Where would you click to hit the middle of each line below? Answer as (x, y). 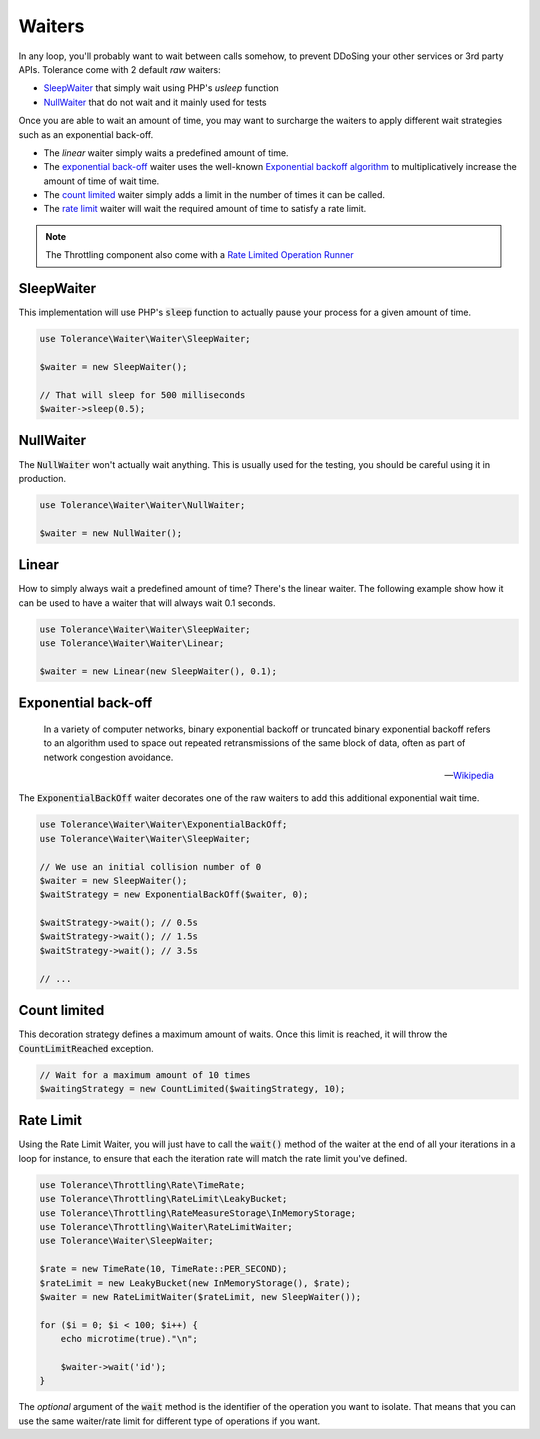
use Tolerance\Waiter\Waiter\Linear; (132, 643)
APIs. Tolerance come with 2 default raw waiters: (119, 69)
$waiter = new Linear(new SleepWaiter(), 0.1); (158, 671)
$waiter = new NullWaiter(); (111, 533)
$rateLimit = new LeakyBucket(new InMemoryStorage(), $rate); (195, 1283)
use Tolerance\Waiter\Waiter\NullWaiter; (142, 504)
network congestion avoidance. (108, 757)
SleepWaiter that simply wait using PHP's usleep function (161, 88)
